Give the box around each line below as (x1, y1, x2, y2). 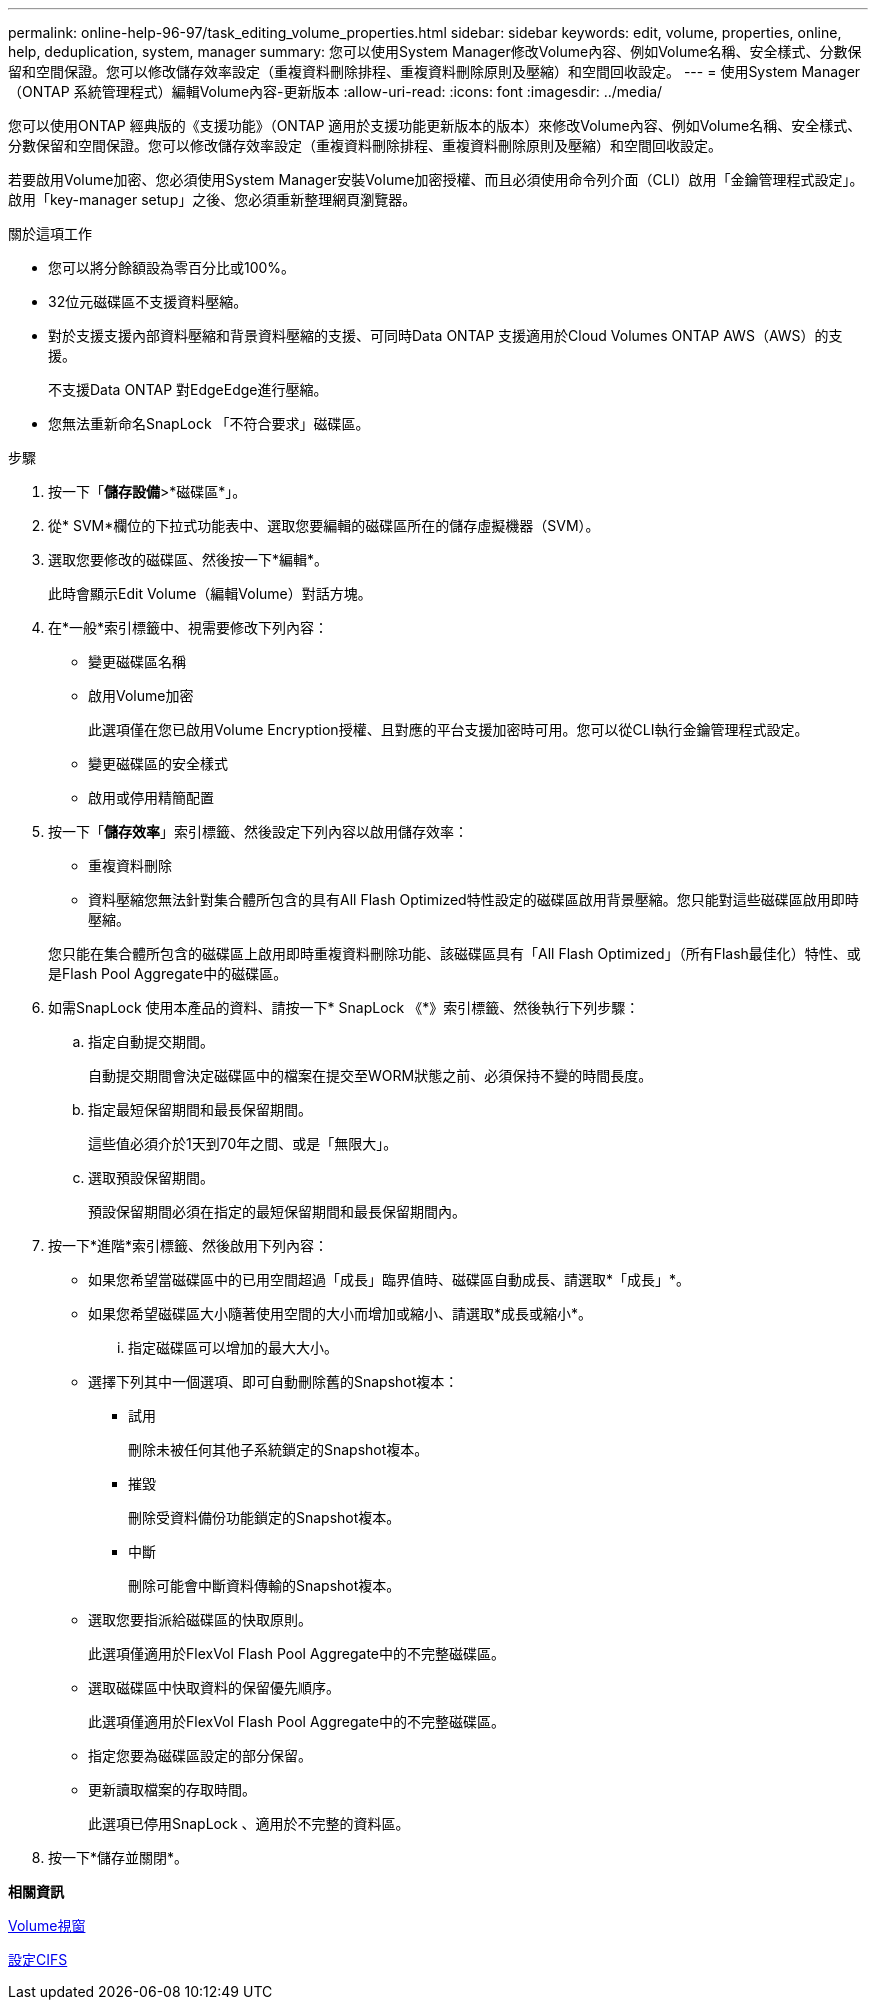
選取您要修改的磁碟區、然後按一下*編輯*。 (48, 551, 329, 568)
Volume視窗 (8, 1917, 86, 1934)
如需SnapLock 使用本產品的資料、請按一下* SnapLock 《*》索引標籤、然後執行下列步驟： (48, 999, 640, 1016)
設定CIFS (8, 1951, 68, 1968)
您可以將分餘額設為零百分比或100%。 (48, 259, 296, 276)
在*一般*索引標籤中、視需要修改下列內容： (48, 619, 329, 636)
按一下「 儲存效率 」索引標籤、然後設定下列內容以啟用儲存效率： (48, 823, 468, 840)
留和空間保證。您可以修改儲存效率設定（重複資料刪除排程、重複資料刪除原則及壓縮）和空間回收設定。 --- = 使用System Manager (8, 63, 861, 80)
